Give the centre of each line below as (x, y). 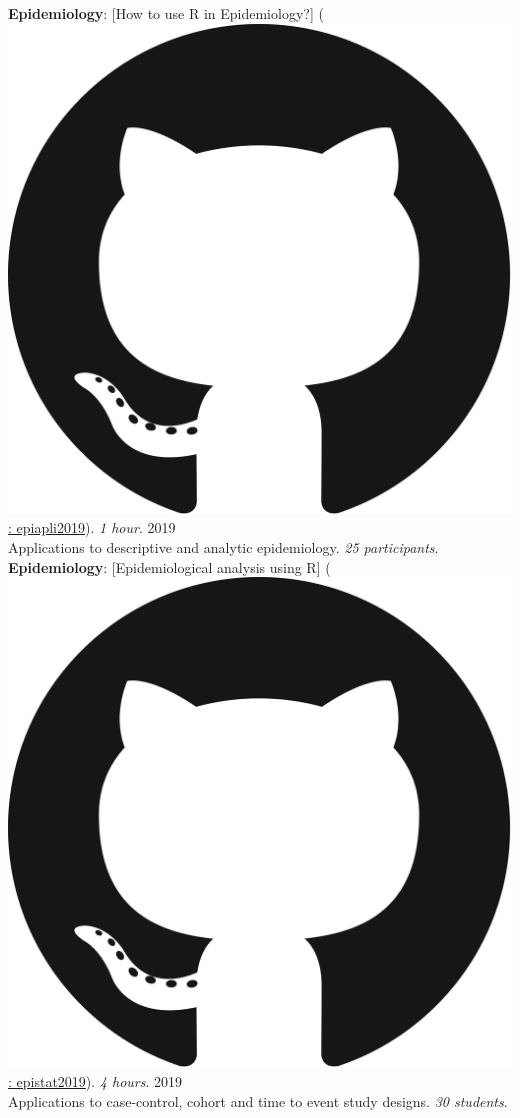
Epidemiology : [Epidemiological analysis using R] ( (169, 566)
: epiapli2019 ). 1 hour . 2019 (92, 527)
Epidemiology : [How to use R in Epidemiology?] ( (166, 13)
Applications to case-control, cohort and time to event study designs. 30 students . (258, 1100)
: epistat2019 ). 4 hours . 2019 (95, 1081)
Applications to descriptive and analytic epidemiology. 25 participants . (223, 547)
